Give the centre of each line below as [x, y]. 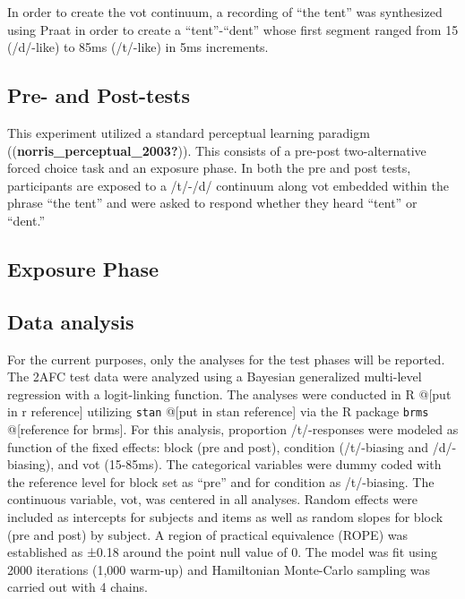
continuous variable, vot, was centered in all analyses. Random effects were [212, 499]
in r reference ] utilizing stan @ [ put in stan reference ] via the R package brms [218, 411]
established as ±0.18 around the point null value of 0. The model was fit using [222, 552]
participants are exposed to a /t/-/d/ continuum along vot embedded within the [228, 185]
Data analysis [71, 321]
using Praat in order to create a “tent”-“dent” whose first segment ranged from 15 [233, 29]
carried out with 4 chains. [77, 587]
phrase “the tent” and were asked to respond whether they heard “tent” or [212, 203]
